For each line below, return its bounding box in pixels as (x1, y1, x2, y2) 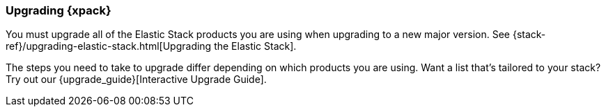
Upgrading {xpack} (6, 3, 111, 17)
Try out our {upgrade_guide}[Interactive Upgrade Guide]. (6, 73, 267, 86)
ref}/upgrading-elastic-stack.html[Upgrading (6, 40, 212, 53)
